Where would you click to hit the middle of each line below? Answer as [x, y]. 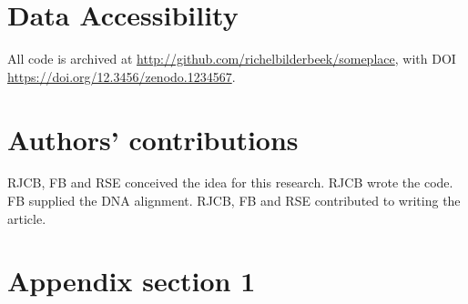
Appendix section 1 [132, 281]
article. [27, 218]
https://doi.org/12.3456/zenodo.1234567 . [122, 76]
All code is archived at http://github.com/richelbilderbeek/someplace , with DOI [232, 59]
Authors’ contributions [153, 139]
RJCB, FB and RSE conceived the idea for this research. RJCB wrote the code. [230, 182]
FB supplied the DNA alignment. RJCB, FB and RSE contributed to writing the [234, 201]
